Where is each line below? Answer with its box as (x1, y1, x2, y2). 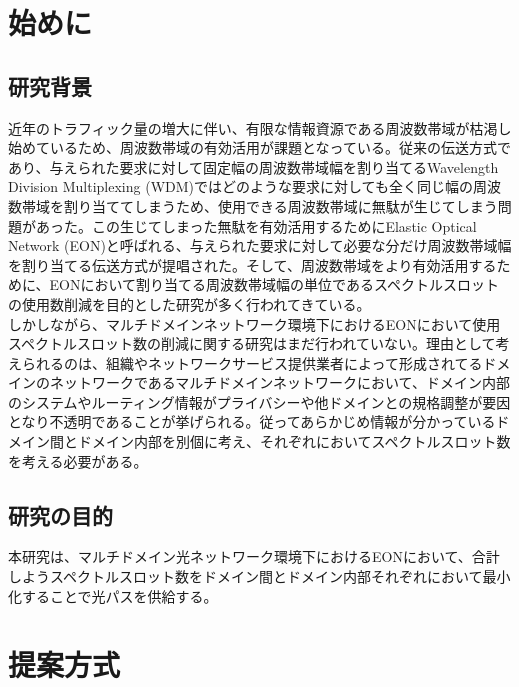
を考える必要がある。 (8, 450, 148, 471)
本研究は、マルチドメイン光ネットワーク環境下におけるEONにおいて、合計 (8, 546, 500, 567)
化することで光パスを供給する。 (8, 585, 218, 606)
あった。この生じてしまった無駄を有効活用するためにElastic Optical (35, 215, 477, 236)
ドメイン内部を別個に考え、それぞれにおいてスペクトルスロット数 (77, 431, 511, 452)
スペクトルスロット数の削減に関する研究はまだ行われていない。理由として (8, 333, 496, 354)
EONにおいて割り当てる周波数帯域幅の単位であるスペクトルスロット (49, 274, 499, 295)
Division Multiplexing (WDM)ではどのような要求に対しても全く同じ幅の (8, 176, 473, 197)
